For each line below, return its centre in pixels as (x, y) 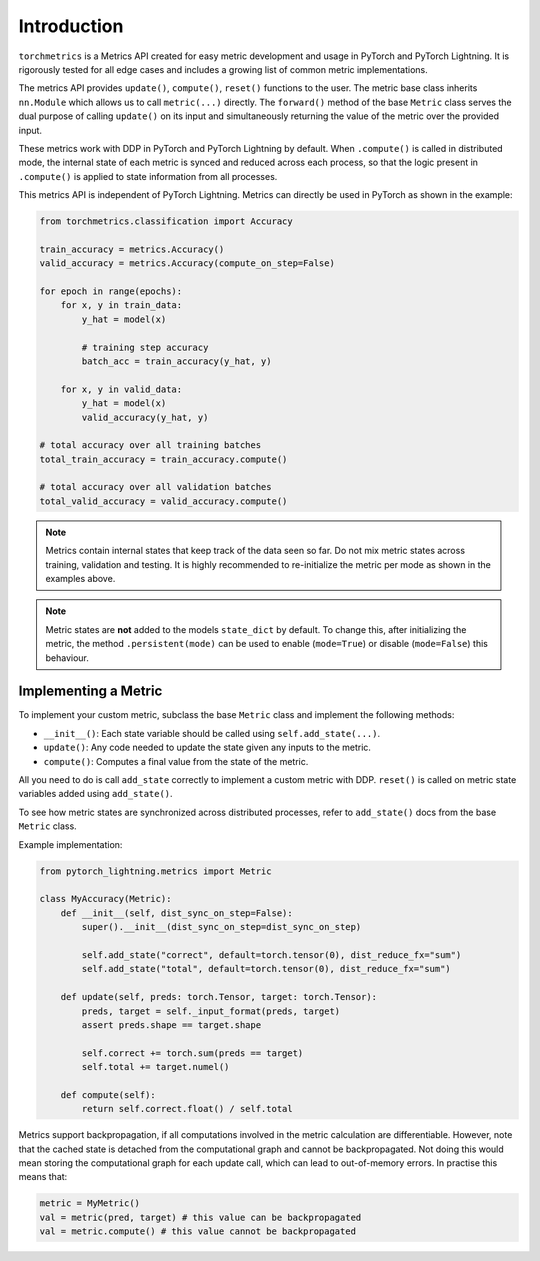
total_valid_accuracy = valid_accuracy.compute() (163, 501)
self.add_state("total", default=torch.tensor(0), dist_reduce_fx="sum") (266, 969)
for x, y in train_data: (121, 305)
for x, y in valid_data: (121, 389)
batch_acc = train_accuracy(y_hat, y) (176, 361)
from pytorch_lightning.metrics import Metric (155, 871)
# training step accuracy (145, 347)
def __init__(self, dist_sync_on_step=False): (177, 913)
